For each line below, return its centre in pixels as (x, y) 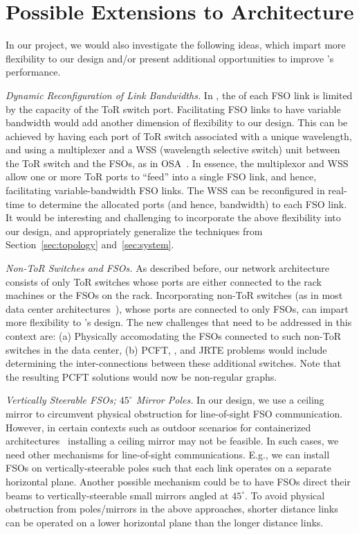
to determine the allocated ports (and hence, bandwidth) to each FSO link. (187, 204)
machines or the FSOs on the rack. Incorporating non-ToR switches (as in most (174, 295)
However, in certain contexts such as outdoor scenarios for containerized (158, 427)
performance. (33, 72)
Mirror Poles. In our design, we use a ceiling (230, 400)
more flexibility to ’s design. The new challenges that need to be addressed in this (179, 322)
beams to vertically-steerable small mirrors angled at (117, 495)
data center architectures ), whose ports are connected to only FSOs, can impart (177, 308)
